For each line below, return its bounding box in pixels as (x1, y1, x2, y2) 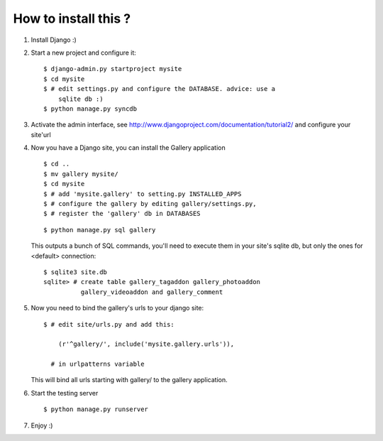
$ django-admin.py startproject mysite (43, 65, 182, 73)
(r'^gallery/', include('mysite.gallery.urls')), (57, 340, 234, 348)
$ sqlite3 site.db (43, 268, 108, 276)
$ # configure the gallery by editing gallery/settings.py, (43, 200, 257, 208)
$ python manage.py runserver (43, 405, 149, 413)
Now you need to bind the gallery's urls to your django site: (30, 304, 204, 312)
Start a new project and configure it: (30, 48, 136, 57)
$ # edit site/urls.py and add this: (43, 320, 175, 328)
